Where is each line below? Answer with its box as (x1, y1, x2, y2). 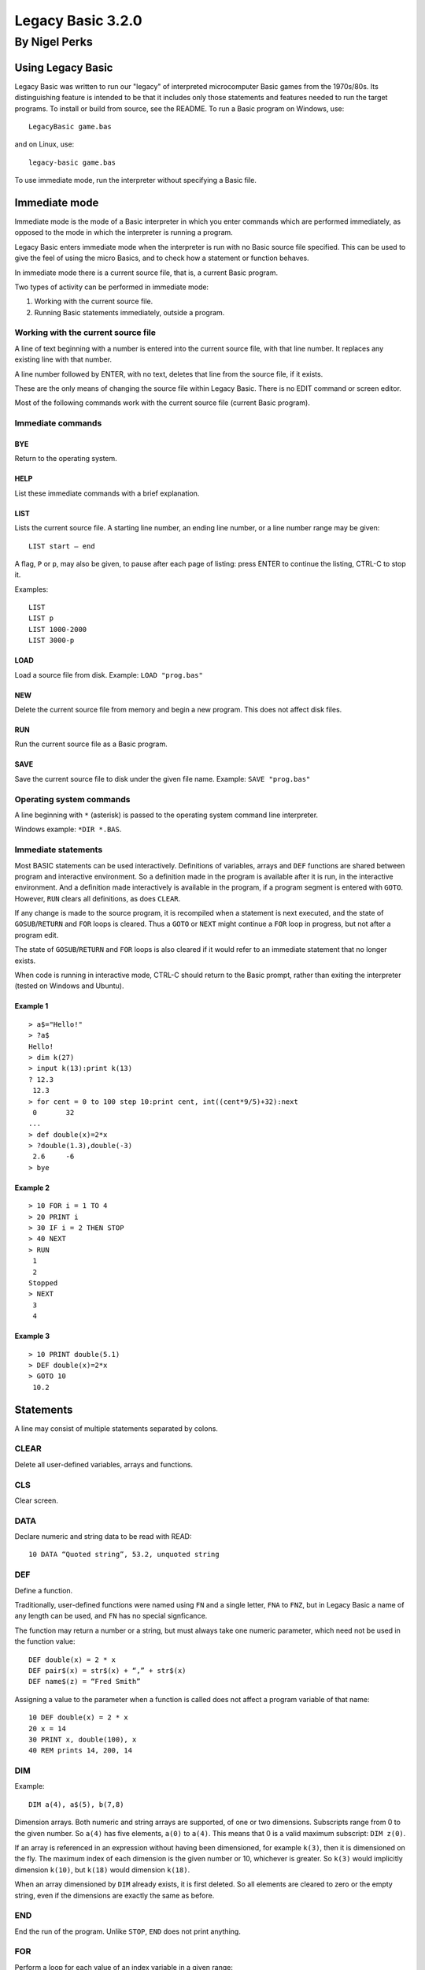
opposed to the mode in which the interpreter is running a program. (14, 228, 234, 237)
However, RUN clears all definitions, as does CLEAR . (14, 894, 181, 903)
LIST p (28, 614, 54, 623)
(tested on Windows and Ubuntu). (14, 981, 124, 991)
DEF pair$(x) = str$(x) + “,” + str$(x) (28, 1666, 187, 1674)
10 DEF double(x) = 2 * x (28, 1713, 129, 1722)
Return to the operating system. (14, 454, 117, 463)
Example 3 (14, 1332, 50, 1341)
